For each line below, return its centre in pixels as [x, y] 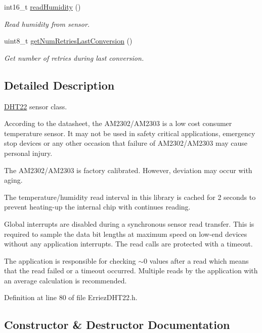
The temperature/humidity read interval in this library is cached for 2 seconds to [130, 197]
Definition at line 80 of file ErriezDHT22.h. [71, 297]
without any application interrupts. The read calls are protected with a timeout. [128, 244]
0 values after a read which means [196, 260]
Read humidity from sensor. [47, 24]
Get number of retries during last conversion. [74, 57]
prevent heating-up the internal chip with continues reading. [97, 207]
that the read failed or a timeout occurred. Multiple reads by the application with [131, 270]
